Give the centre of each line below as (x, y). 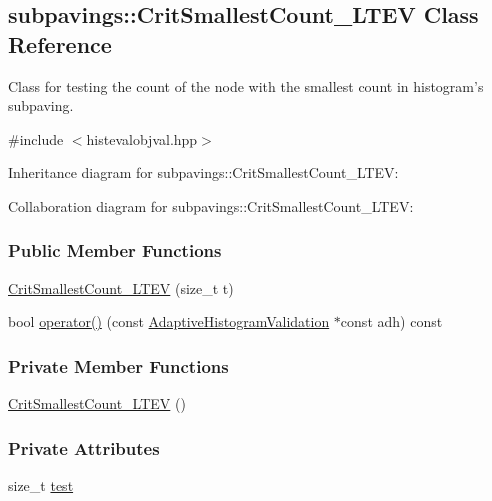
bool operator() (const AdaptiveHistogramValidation (169, 321)
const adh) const (391, 321)
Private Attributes (84, 447)
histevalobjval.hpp (142, 138)
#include (36, 138)
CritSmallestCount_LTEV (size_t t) (121, 287)
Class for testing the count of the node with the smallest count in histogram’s (246, 85)
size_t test (41, 485)
